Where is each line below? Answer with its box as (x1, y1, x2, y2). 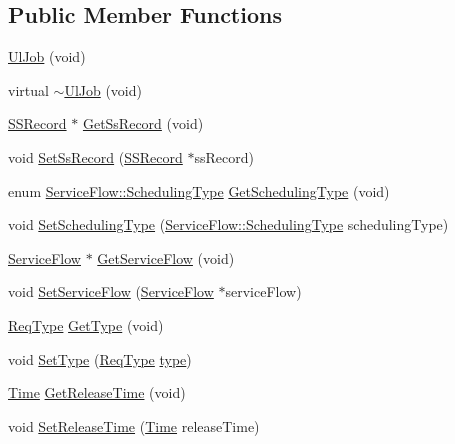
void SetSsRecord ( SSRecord (8, 146, 183, 167)
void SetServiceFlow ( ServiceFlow (8, 281, 214, 302)
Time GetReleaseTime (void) (8, 382, 186, 403)
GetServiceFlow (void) (97, 247, 235, 268)
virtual (8, 79, 49, 100)
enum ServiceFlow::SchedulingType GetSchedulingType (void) (8, 180, 390, 201)
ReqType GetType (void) (8, 314, 164, 335)
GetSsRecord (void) (82, 113, 204, 134)
